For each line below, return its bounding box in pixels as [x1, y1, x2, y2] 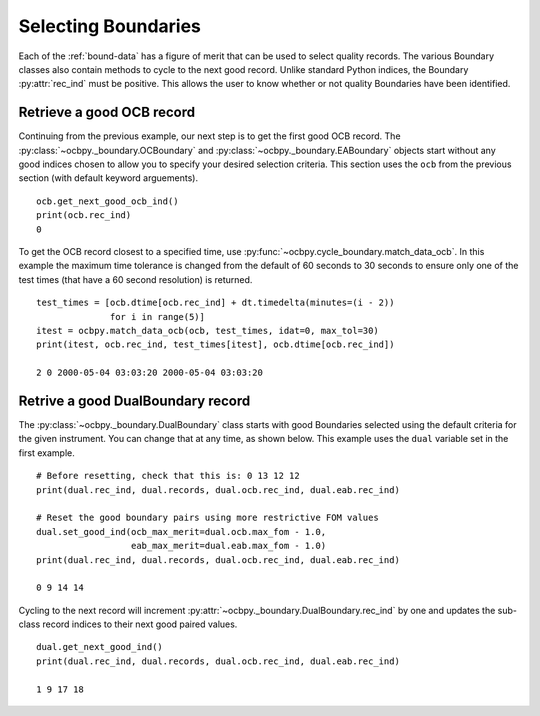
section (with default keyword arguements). [18, 172, 199, 184]
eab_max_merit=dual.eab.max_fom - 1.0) [130, 540, 327, 552]
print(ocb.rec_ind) [36, 210, 132, 221]
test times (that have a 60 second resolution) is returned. [18, 273, 253, 285]
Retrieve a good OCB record [18, 104, 195, 121]
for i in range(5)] [110, 311, 205, 322]
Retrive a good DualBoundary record [18, 392, 251, 409]
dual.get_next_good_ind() [36, 641, 164, 653]
